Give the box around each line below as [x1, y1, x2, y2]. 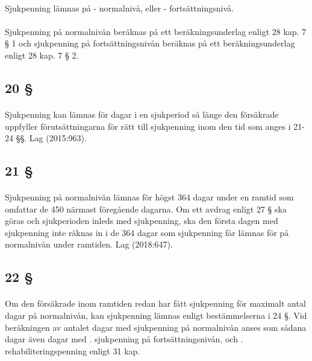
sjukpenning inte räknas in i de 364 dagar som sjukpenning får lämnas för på [5, 226, 289, 238]
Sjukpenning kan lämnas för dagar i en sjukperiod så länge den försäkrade [5, 107, 279, 120]
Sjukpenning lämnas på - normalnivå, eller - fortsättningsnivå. [5, 1, 234, 14]
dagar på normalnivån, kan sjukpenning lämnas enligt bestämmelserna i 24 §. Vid [5, 309, 307, 322]
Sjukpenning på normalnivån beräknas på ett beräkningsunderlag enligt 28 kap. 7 [5, 25, 307, 37]
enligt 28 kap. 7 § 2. [5, 48, 79, 61]
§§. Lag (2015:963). [16, 132, 87, 144]
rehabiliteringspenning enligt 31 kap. [5, 344, 140, 357]
